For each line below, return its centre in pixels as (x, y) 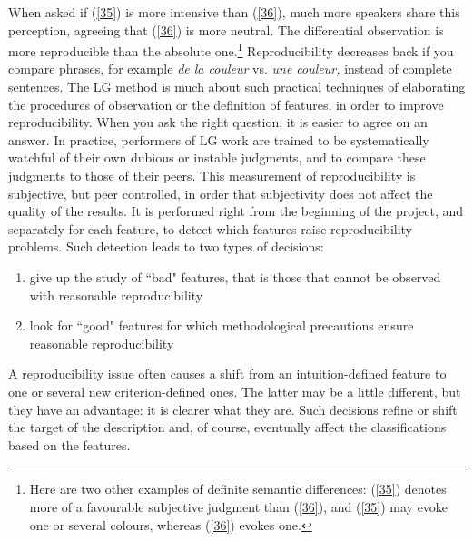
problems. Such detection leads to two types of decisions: (166, 246)
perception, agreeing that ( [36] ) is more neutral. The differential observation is (226, 30)
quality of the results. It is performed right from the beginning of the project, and (236, 211)
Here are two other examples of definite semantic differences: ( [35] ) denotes (238, 489)
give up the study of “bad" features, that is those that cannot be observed (235, 276)
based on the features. (69, 444)
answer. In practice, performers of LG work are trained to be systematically (219, 139)
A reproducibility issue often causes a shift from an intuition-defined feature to (227, 374)
